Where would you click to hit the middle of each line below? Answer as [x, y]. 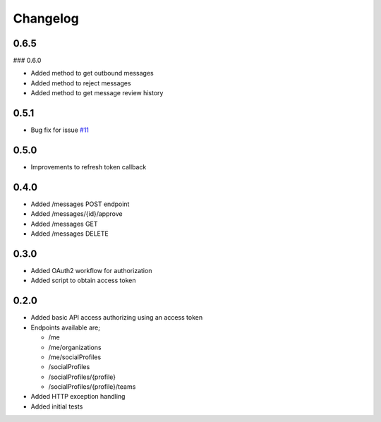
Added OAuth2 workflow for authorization [91, 271]
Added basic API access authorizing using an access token [117, 318]
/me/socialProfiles [75, 357]
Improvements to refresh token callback [89, 167]
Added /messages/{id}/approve [77, 214]
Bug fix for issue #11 [60, 130]
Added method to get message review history [97, 93]
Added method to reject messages [81, 83]
